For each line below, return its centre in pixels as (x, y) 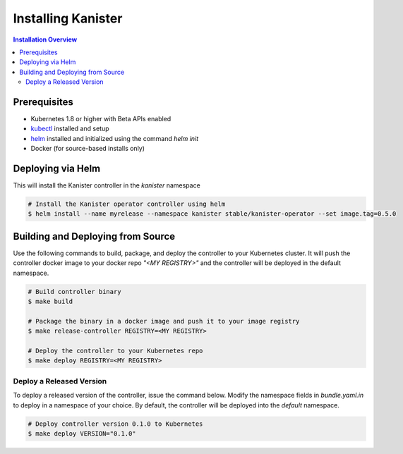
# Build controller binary (74, 292)
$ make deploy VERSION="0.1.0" (82, 433)
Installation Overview (45, 39)
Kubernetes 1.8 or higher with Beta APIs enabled (101, 119)
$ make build (50, 302)
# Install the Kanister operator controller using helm (127, 204)
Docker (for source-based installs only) (88, 149)
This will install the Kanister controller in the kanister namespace (107, 185)
